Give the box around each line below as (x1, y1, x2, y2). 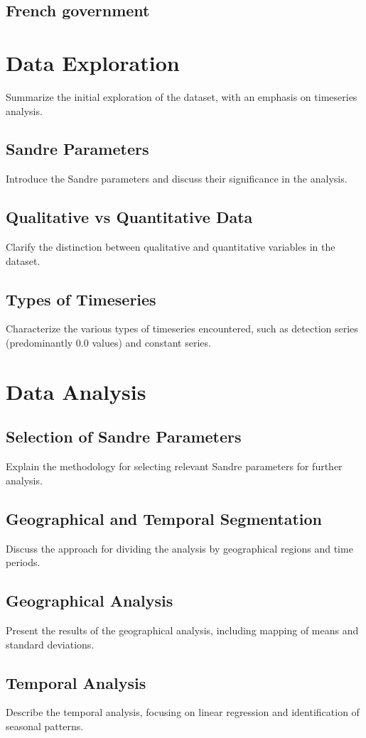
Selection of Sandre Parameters (6, 425, 242, 447)
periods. (6, 555, 41, 570)
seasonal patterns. (6, 719, 84, 734)
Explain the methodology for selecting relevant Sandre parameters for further (6, 459, 343, 474)
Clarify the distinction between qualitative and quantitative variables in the (6, 239, 335, 254)
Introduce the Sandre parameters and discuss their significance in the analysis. (6, 171, 348, 186)
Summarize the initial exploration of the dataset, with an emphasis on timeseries (6, 89, 357, 104)
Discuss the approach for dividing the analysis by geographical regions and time (6, 541, 353, 555)
